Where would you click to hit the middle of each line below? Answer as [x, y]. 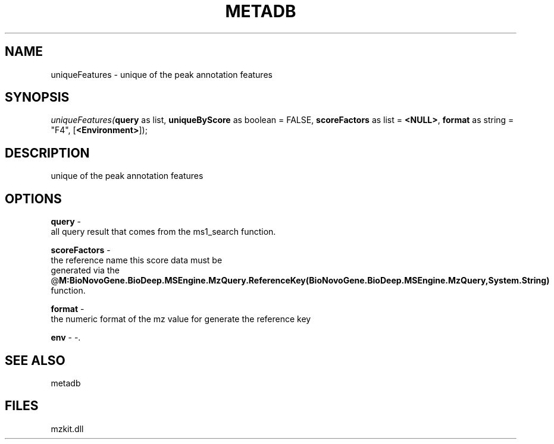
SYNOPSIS [37, 97]
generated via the [85, 270]
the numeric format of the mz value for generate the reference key [181, 319]
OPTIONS [33, 199]
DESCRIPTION [47, 153]
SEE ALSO [35, 360]
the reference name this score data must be [137, 260]
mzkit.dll [67, 429]
